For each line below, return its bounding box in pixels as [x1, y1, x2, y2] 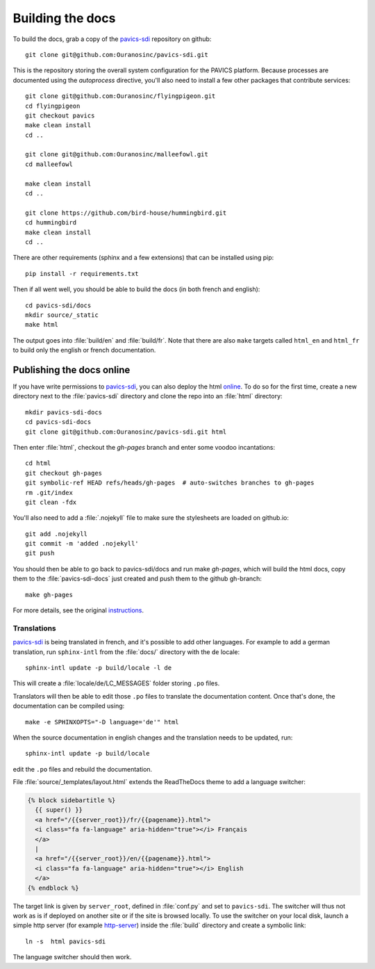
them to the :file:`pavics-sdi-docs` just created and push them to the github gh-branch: [12, 574, 262, 583]
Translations [12, 623, 57, 633]
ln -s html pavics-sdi [25, 937, 106, 945]
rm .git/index [25, 489, 73, 496]
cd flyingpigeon [25, 101, 81, 110]
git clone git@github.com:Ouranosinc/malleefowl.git [25, 150, 208, 158]
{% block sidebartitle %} [27, 797, 116, 804]
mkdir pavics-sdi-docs [25, 408, 103, 416]
